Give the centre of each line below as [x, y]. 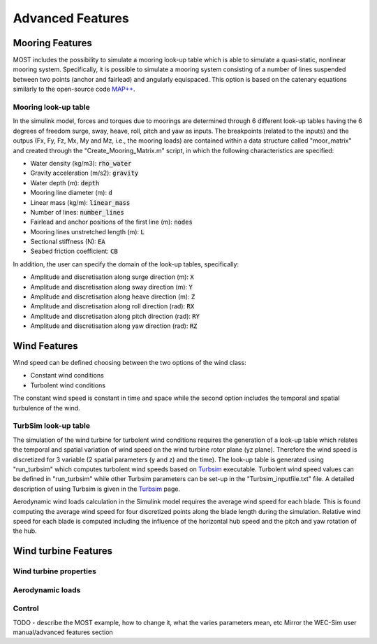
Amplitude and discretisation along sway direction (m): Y [112, 287]
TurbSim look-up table [52, 426]
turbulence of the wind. [46, 408]
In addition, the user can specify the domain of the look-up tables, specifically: [126, 264]
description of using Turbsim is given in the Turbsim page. [97, 489]
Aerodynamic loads [47, 589]
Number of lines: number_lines [77, 212]
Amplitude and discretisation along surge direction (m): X [112, 277]
